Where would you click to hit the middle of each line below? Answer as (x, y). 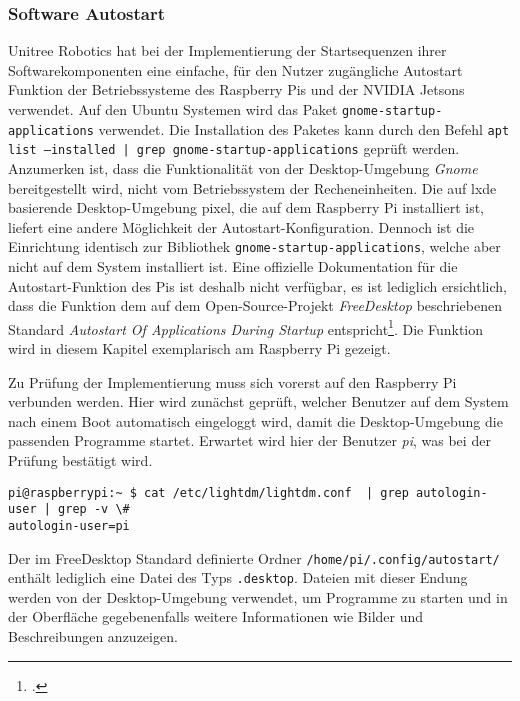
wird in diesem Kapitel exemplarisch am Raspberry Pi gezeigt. (199, 348)
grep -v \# (94, 509)
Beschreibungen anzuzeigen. (93, 636)
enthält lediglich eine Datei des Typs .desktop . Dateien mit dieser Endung (238, 577)
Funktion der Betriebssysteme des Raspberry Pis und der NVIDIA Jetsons (236, 89)
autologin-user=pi (69, 525)
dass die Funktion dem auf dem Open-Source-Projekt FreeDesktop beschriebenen (255, 305)
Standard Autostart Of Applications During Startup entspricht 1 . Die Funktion (246, 327)
